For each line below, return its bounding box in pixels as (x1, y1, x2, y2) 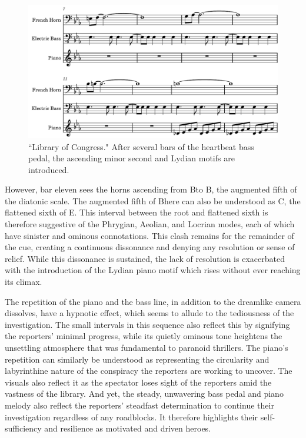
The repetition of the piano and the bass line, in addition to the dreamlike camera (5, 295, 301, 307)
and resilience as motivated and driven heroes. (44, 422, 211, 434)
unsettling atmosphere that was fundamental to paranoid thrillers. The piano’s (5, 341, 288, 353)
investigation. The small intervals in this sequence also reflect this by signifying (5, 318, 290, 330)
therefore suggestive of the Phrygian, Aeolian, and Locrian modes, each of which (5, 218, 295, 230)
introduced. (28, 163, 69, 175)
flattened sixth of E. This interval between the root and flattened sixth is (5, 206, 268, 218)
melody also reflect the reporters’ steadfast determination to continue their (5, 399, 274, 411)
